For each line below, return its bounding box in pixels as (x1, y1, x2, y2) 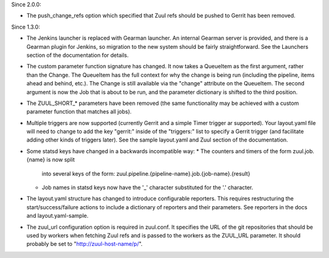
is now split (46, 156, 76, 163)
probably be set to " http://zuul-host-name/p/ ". (26, 240, 143, 248)
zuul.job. (292, 147, 315, 155)
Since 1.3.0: (11, 23, 40, 30)
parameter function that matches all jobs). (26, 108, 132, 115)
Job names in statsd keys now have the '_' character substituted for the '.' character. (41, 184, 253, 192)
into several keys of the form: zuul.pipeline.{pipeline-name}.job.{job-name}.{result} (41, 170, 251, 177)
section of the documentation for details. (26, 51, 129, 59)
